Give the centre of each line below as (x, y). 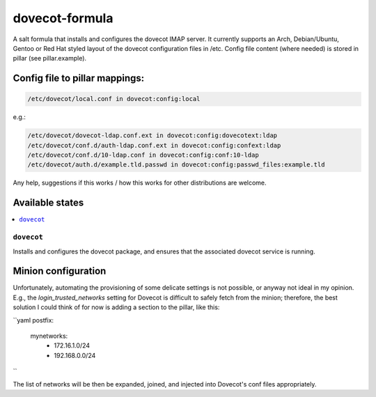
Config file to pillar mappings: (79, 78)
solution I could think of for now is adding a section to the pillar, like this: (116, 307)
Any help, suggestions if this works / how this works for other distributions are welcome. (140, 183)
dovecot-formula (63, 18)
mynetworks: (49, 336)
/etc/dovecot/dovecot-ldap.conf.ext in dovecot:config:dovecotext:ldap (152, 135)
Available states (48, 203)
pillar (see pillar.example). (50, 59)
